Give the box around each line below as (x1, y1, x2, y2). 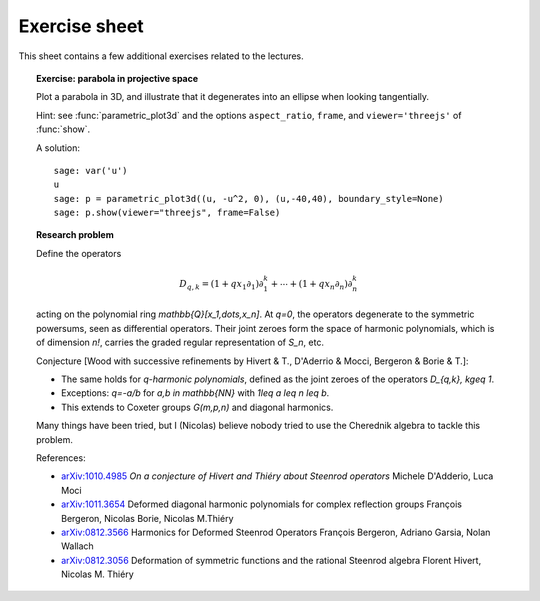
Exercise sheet (18, 15, 144, 37)
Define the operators (36, 247, 122, 259)
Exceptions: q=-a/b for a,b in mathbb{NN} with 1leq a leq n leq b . (61, 387, 330, 399)
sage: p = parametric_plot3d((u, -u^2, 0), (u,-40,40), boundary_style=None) (53, 193, 444, 204)
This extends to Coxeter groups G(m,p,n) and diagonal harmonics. (61, 401, 334, 413)
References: (36, 451, 86, 464)
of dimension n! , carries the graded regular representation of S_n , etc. (36, 336, 325, 349)
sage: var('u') (53, 165, 129, 176)
